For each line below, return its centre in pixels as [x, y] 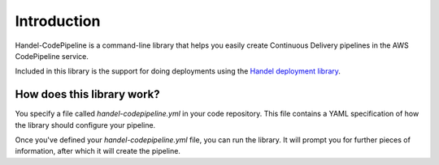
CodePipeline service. [52, 56]
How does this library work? [87, 94]
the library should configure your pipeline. [85, 125]
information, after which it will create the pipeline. [98, 151]
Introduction [58, 21]
